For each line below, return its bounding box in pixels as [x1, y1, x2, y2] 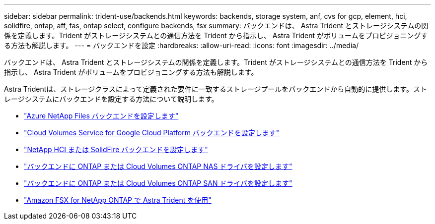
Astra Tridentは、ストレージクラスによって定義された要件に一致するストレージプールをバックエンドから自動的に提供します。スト [4, 85, 427, 93]
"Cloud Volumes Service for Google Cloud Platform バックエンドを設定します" [24, 128, 280, 137]
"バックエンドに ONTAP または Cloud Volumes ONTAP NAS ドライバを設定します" [24, 162, 292, 170]
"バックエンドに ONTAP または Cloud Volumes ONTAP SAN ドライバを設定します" [24, 179, 292, 187]
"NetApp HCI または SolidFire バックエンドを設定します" [24, 145, 208, 154]
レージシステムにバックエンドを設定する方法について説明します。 [4, 95, 218, 103]
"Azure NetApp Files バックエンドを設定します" [24, 112, 179, 120]
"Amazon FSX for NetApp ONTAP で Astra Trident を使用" [24, 196, 212, 204]
